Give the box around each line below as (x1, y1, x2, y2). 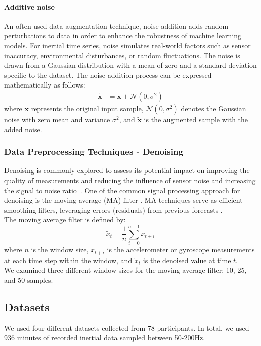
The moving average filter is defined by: (4, 214, 126, 225)
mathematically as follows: (4, 79, 85, 90)
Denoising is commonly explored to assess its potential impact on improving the (4, 165, 250, 176)
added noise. (4, 124, 42, 134)
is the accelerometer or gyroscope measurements (107, 244, 255, 255)
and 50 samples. (4, 274, 53, 285)
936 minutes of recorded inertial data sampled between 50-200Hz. (4, 332, 205, 343)
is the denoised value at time (143, 254, 231, 265)
